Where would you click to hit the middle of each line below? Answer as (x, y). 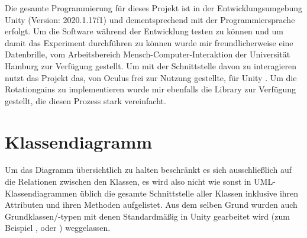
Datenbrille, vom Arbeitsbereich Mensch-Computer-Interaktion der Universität (148, 54)
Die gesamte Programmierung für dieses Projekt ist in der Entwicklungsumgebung (154, 8)
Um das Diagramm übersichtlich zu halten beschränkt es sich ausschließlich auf (148, 170)
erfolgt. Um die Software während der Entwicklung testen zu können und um (144, 31)
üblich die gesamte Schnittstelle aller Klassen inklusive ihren (189, 193)
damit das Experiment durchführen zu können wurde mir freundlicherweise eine (149, 42)
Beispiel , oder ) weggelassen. (58, 228)
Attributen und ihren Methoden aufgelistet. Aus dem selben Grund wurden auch (151, 205)
